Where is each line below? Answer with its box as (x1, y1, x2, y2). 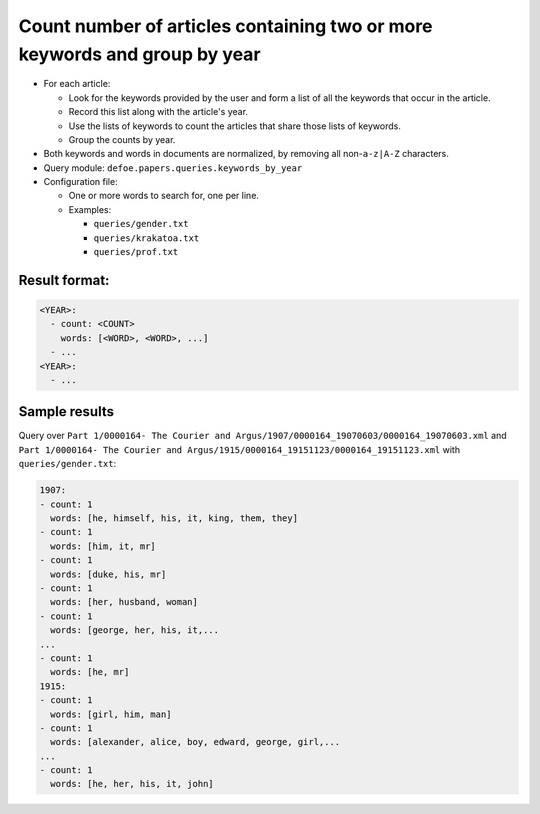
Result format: (18, 271, 110, 289)
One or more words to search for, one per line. (68, 190, 260, 202)
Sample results (18, 403, 115, 420)
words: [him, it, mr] (50, 540, 157, 552)
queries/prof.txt (93, 246, 179, 258)
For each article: (43, 78, 111, 90)
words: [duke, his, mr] (50, 568, 167, 580)
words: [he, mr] (50, 666, 130, 678)
